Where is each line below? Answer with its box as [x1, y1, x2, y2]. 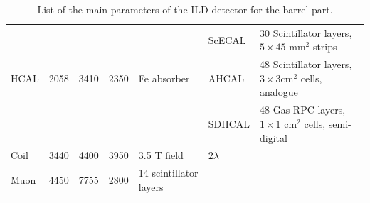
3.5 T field [138, 148, 184, 163]
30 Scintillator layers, [260, 25, 352, 40]
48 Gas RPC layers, [260, 102, 346, 117]
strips [312, 39, 337, 54]
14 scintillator [138, 165, 199, 180]
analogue [260, 84, 298, 99]
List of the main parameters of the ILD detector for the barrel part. [37, 2, 333, 16]
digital [260, 130, 287, 145]
